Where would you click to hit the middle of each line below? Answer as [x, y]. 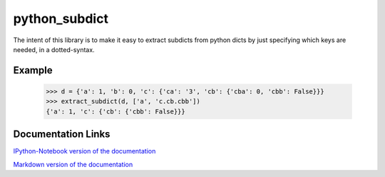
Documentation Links [62, 135]
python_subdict [61, 19]
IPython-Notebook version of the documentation [84, 151]
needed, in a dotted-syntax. [54, 49]
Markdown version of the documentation [73, 164]
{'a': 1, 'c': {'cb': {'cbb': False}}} [115, 111]
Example [33, 70]
